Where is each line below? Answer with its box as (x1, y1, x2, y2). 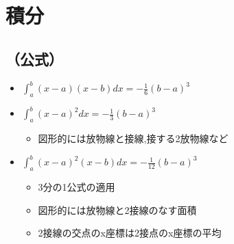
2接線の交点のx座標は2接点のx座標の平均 (38, 226, 222, 240)
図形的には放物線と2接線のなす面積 (38, 202, 197, 217)
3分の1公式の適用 (38, 180, 115, 194)
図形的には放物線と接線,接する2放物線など (38, 131, 229, 146)
